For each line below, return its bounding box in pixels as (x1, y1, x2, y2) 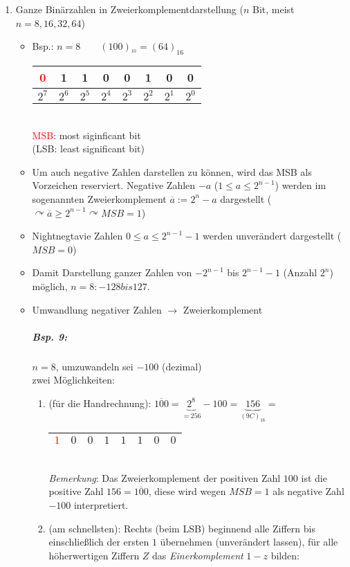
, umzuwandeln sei (55, 359, 133, 373)
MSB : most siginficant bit (32, 127, 141, 142)
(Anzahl (283, 265, 317, 280)
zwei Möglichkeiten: (32, 372, 115, 387)
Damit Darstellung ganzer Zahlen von (32, 265, 192, 280)
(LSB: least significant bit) (32, 141, 145, 156)
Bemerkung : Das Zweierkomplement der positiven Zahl (48, 470, 281, 485)
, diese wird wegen (148, 484, 226, 498)
